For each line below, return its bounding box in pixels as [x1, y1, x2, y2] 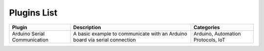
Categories [193, 24, 220, 31]
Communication [12, 36, 49, 43]
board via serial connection [73, 36, 136, 43]
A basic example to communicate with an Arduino [73, 30, 188, 37]
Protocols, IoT [193, 36, 225, 43]
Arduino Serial [12, 30, 45, 37]
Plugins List [9, 7, 58, 18]
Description [73, 24, 101, 31]
